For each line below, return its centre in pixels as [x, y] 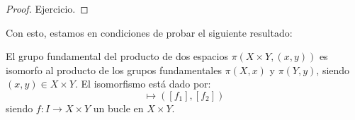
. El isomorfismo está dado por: [143, 84]
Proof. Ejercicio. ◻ [47, 8]
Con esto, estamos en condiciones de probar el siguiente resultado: [149, 32]
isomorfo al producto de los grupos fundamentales [114, 70]
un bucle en [118, 108]
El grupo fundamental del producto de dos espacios [117, 56]
